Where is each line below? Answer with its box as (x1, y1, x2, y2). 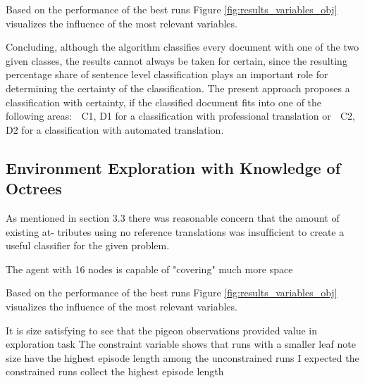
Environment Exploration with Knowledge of (6, 156, 341, 178)
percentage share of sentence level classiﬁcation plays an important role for (6, 67, 328, 82)
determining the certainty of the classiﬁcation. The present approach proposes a (6, 80, 350, 95)
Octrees (6, 177, 62, 199)
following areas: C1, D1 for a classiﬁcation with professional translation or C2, (6, 108, 355, 123)
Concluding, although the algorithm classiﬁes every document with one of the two (6, 39, 359, 54)
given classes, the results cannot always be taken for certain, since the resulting (6, 53, 347, 68)
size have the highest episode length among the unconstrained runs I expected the (6, 350, 359, 365)
